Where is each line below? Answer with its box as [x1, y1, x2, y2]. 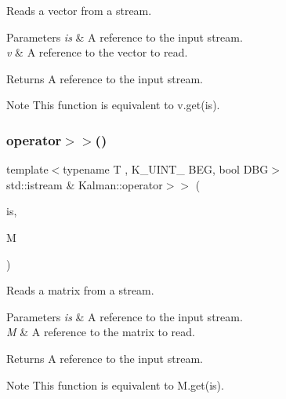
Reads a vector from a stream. [6, 2, 152, 18]
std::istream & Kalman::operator [6, 176, 163, 192]
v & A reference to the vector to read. [6, 44, 188, 60]
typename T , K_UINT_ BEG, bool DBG [63, 161, 269, 178]
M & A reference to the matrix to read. [6, 324, 195, 340]
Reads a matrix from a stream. [6, 282, 154, 298]
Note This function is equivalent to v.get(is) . [6, 97, 220, 113]
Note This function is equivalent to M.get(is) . [6, 376, 224, 393]
